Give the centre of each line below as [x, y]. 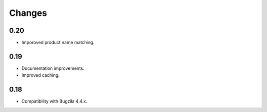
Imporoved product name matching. [58, 43]
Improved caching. [41, 75]
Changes [28, 13]
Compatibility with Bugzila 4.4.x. [54, 101]
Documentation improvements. [53, 68]
